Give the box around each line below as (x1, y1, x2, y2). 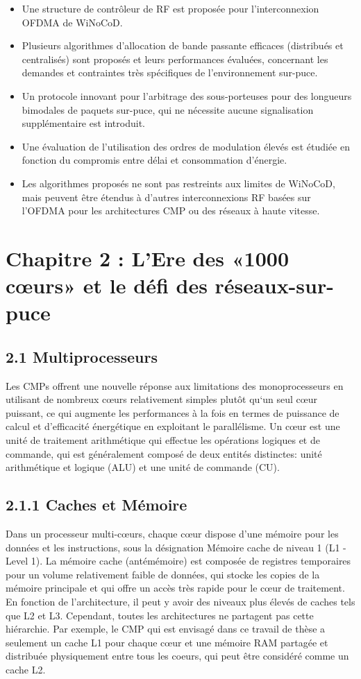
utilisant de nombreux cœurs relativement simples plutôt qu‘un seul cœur (6, 392, 317, 406)
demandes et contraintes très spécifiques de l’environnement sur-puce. (22, 65, 318, 80)
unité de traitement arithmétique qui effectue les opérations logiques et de (6, 433, 320, 447)
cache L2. (6, 662, 46, 676)
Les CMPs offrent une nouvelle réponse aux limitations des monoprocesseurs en (6, 378, 344, 393)
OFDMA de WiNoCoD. (22, 15, 123, 29)
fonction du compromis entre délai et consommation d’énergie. (22, 153, 287, 167)
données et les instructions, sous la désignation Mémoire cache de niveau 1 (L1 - (6, 540, 346, 554)
